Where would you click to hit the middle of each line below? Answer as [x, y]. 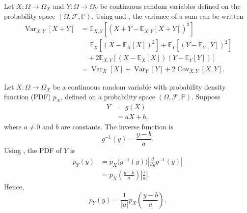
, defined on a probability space [108, 96]
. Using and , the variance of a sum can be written [167, 15]
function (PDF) [27, 96]
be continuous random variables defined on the [170, 6]
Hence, [14, 186]
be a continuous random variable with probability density [139, 87]
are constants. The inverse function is [117, 126]
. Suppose [206, 96]
